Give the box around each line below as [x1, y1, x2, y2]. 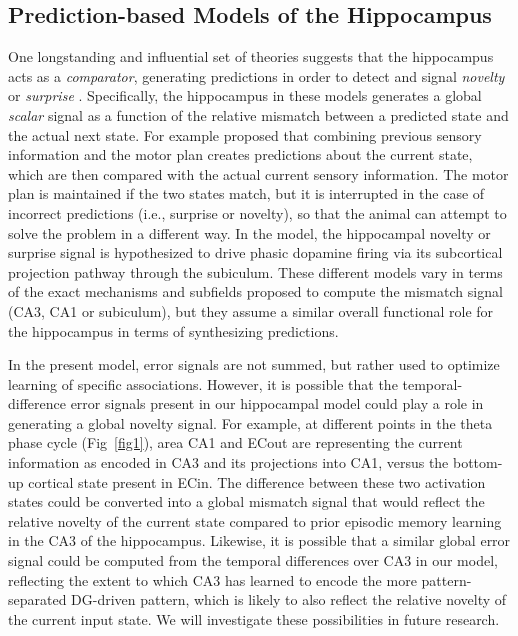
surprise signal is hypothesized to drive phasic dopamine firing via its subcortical [8, 242, 503, 263]
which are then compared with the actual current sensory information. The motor [8, 163, 509, 184]
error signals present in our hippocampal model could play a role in [70, 393, 484, 414]
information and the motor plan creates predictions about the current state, [8, 144, 473, 165]
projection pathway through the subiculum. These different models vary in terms [8, 261, 503, 282]
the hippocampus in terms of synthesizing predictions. [8, 320, 339, 341]
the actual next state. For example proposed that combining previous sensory [8, 124, 482, 145]
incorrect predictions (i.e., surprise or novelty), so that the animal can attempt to [8, 202, 507, 223]
